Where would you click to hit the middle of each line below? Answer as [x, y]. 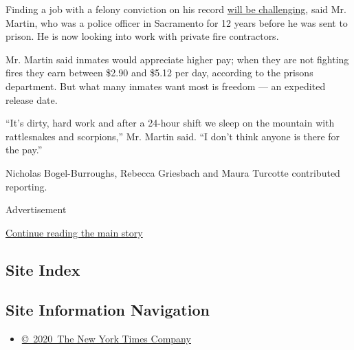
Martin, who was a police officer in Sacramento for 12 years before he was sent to [177, 22]
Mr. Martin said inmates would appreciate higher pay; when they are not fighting [177, 59]
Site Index [43, 269]
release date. [32, 99]
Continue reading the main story [74, 232]
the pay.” [24, 150]
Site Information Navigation [108, 310]
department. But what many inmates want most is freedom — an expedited [166, 86]
